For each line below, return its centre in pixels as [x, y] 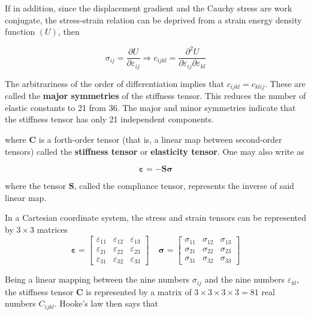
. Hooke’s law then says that [106, 303]
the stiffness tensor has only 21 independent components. [109, 119]
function [20, 31]
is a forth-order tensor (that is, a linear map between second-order [160, 139]
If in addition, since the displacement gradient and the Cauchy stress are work [149, 8]
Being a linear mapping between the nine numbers [97, 279]
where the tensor [36, 186]
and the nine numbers [245, 279]
